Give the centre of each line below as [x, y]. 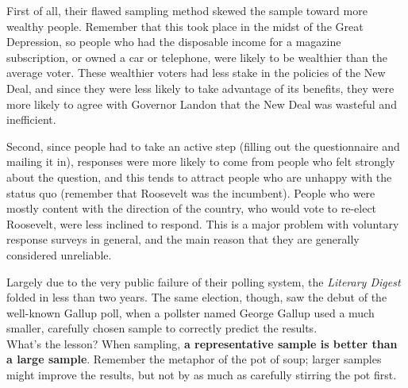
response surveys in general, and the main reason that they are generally [183, 239]
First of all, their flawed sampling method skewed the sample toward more [187, 10]
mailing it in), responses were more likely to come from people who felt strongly [201, 161]
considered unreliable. [59, 254]
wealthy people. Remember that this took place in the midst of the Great [185, 26]
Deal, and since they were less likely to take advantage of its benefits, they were [200, 88]
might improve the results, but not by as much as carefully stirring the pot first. [202, 375]
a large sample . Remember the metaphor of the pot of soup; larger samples [194, 359]
